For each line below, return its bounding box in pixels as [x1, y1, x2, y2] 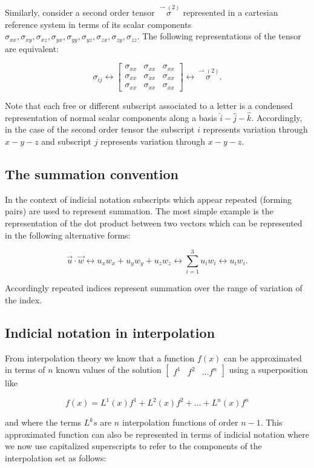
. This [260, 416, 283, 429]
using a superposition [229, 363, 308, 376]
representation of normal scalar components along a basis [5, 111, 217, 124]
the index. [5, 293, 42, 306]
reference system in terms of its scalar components [5, 18, 192, 30]
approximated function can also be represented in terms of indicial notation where [5, 427, 309, 440]
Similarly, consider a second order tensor [5, 6, 155, 19]
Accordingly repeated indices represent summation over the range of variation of [5, 282, 303, 294]
